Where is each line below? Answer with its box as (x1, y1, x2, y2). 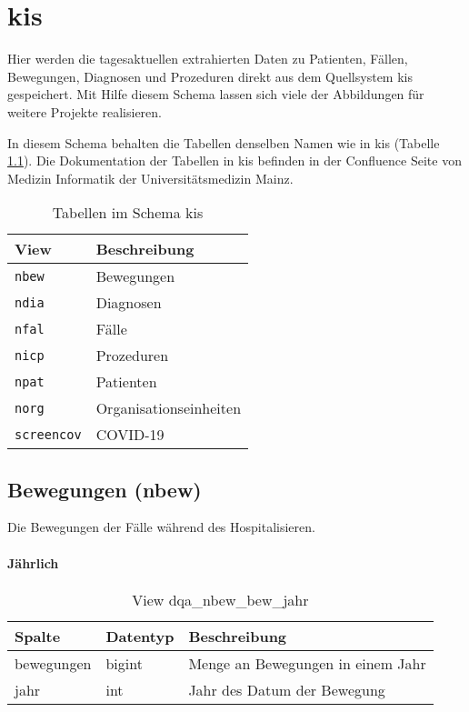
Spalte (15, 625, 61, 647)
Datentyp (105, 625, 175, 647)
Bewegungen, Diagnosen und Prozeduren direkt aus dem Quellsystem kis (7, 66, 413, 85)
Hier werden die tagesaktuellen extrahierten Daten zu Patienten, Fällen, (7, 49, 408, 68)
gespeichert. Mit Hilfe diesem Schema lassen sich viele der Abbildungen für (7, 85, 424, 104)
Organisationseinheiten (95, 397, 242, 419)
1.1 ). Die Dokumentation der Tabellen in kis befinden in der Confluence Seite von (7, 151, 462, 170)
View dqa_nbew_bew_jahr (132, 588, 309, 610)
